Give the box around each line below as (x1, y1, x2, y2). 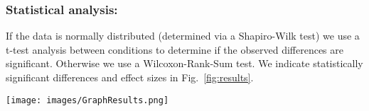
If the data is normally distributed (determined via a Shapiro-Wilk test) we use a (6, 28, 360, 43)
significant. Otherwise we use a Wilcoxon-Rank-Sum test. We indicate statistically (6, 56, 363, 71)
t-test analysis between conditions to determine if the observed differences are (6, 42, 344, 57)
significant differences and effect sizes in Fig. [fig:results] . (6, 70, 254, 84)
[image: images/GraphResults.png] (6, 95, 169, 105)
